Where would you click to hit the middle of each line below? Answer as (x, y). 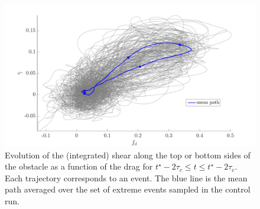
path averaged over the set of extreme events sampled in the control (128, 189)
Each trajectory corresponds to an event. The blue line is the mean (126, 178)
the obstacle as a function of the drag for (79, 166)
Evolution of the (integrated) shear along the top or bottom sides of (128, 155)
